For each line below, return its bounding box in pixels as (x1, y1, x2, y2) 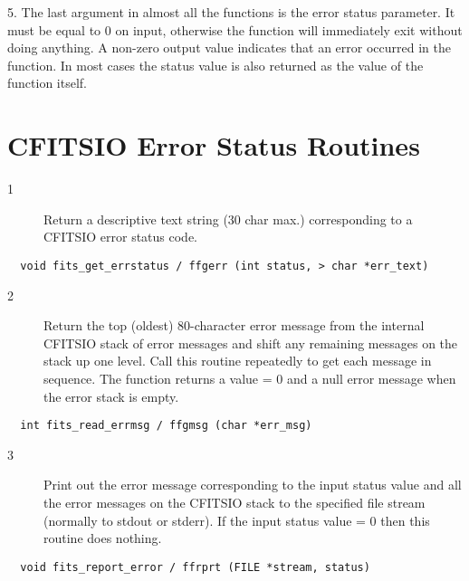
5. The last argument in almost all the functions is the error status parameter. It (7, 3, 455, 21)
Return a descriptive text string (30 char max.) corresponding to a (43, 209, 413, 228)
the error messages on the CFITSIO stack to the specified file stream (43, 492, 426, 511)
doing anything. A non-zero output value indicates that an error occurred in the (7, 38, 451, 57)
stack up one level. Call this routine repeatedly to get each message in (43, 351, 432, 370)
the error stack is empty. (43, 386, 179, 405)
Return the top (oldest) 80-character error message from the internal (43, 316, 425, 335)
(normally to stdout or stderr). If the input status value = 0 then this (43, 510, 430, 529)
